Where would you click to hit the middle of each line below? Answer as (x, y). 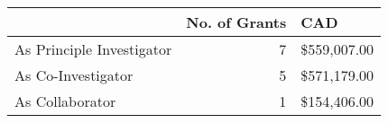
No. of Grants (236, 22)
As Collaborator (65, 101)
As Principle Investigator (93, 49)
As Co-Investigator (74, 75)
